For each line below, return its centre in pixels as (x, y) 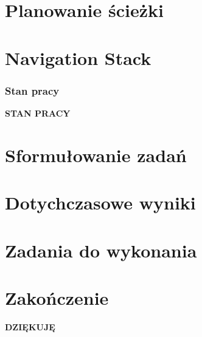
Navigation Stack (78, 57)
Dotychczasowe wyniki (100, 203)
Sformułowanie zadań (96, 155)
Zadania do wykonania (101, 250)
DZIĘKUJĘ (30, 326)
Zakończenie (57, 297)
